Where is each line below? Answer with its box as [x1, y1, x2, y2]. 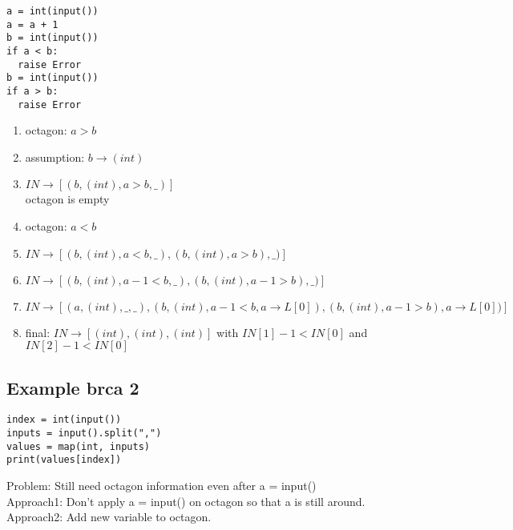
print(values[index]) [6, 454, 122, 466]
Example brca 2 [6, 375, 139, 400]
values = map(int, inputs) [6, 440, 150, 452]
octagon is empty [25, 191, 110, 207]
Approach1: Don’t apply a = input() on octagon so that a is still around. [6, 492, 366, 509]
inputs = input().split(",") [6, 428, 162, 440]
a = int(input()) [6, 6, 99, 17]
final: [25, 323, 50, 340]
